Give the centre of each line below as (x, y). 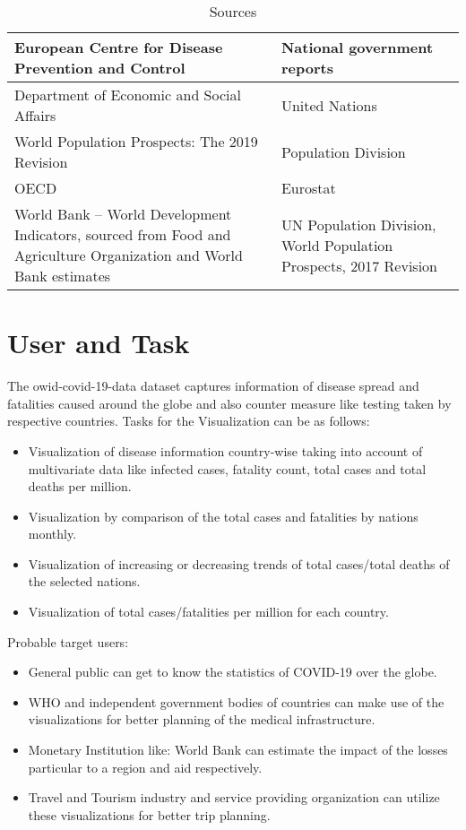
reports (307, 68)
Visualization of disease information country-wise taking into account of (225, 450)
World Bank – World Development (123, 214)
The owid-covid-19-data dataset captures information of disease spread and (213, 386)
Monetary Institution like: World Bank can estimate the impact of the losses (238, 750)
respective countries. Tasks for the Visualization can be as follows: (189, 421)
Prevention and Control (100, 68)
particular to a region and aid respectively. (145, 767)
